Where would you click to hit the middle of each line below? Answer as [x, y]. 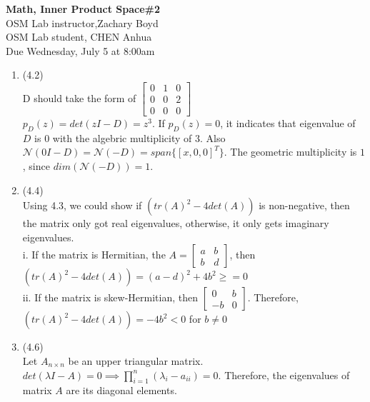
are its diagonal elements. [121, 390]
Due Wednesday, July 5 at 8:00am [80, 50]
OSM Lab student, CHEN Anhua [79, 37]
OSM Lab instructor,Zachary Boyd [82, 22]
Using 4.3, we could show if [82, 205]
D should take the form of [79, 97]
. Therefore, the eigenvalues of [284, 375]
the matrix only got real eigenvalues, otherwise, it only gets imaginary [176, 223]
